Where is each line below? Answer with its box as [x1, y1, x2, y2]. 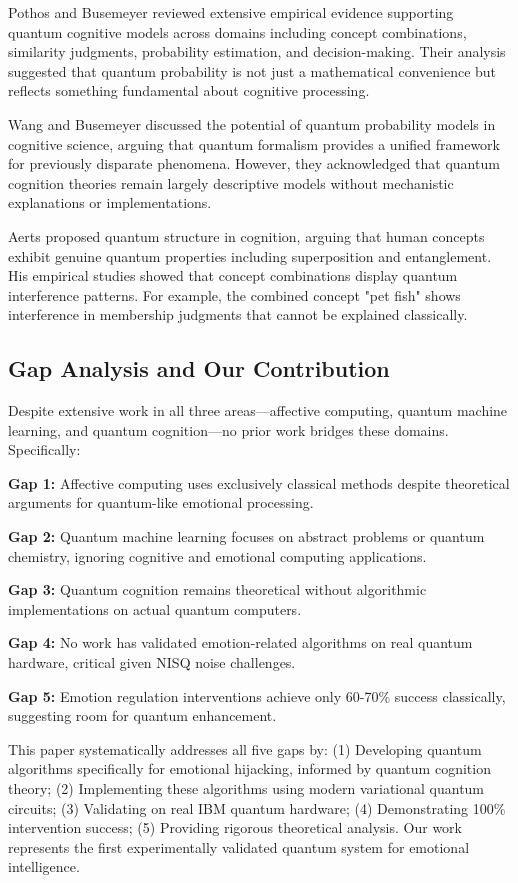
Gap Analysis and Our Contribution [8, 353, 390, 384]
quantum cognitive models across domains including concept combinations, [8, 21, 467, 42]
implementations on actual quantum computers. [8, 598, 302, 619]
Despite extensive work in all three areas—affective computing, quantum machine [8, 400, 508, 421]
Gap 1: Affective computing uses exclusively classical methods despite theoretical [8, 472, 510, 493]
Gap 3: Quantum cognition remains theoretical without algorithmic [8, 579, 427, 600]
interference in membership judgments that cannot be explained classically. [8, 304, 468, 325]
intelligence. [8, 856, 80, 877]
